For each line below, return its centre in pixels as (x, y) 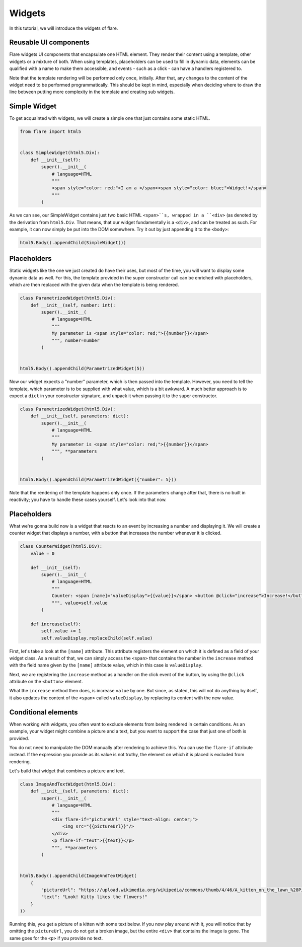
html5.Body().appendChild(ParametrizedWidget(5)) (82, 369)
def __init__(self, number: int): (73, 305)
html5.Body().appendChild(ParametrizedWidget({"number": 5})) (98, 479)
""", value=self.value (80, 603)
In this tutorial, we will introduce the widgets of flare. (64, 28)
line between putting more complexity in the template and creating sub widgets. (92, 92)
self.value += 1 (61, 631)
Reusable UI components (50, 43)
